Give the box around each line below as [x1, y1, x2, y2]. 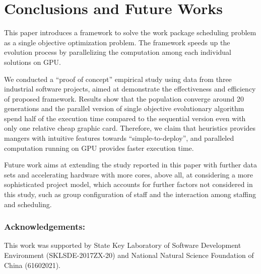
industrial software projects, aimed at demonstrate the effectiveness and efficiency [4, 83, 256, 94]
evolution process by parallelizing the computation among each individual [4, 47, 231, 57]
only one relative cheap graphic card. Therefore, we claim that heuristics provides [4, 123, 256, 133]
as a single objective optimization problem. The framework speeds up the [4, 37, 230, 47]
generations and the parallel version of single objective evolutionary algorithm [4, 103, 244, 114]
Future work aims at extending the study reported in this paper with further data [4, 159, 257, 170]
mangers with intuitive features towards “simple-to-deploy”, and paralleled [4, 133, 234, 143]
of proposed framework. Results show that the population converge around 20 [4, 93, 244, 104]
